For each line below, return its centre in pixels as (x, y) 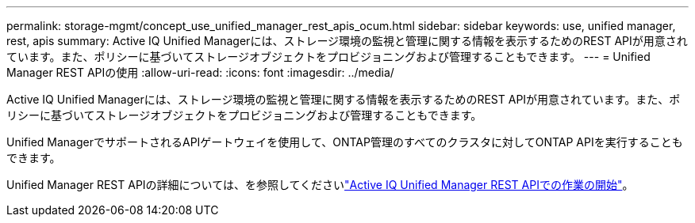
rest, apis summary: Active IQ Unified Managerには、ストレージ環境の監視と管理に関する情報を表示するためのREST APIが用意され (347, 41)
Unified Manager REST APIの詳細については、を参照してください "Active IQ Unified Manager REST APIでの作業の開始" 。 (320, 185)
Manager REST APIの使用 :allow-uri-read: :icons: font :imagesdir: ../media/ (200, 72)
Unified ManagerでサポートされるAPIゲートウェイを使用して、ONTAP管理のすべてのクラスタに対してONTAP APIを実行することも (345, 142)
